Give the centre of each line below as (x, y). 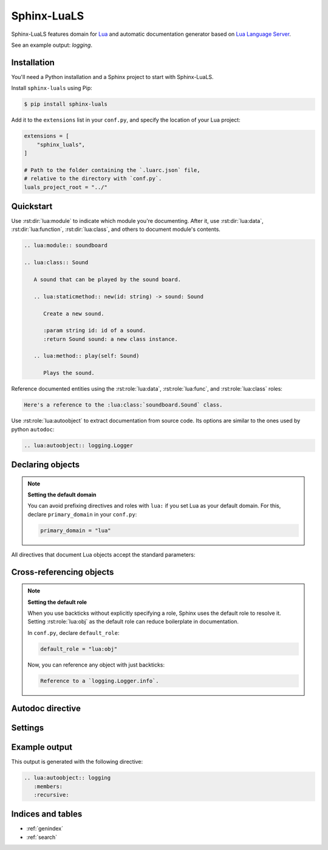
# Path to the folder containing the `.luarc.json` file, (112, 170)
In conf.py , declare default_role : (73, 632)
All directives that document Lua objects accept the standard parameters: (103, 554)
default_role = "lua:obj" (79, 649)
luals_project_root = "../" (66, 187)
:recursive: (51, 795)
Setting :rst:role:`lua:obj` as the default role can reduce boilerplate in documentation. (133, 622)
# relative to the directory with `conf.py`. (93, 179)
